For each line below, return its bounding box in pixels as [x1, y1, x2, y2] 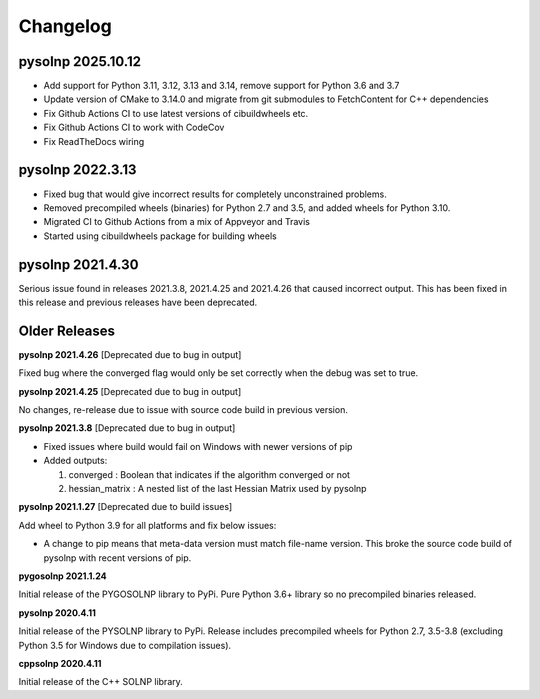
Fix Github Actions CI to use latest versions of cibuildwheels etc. [43, 107, 309, 119]
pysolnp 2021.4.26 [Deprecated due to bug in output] [18, 348, 242, 360]
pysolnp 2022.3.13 [18, 161, 137, 179]
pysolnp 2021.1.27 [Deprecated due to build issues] [18, 501, 233, 513]
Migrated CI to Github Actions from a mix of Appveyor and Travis [43, 216, 310, 228]
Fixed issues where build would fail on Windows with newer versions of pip [43, 440, 353, 452]
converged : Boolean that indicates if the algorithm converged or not [68, 468, 350, 480]
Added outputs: [43, 455, 108, 467]
